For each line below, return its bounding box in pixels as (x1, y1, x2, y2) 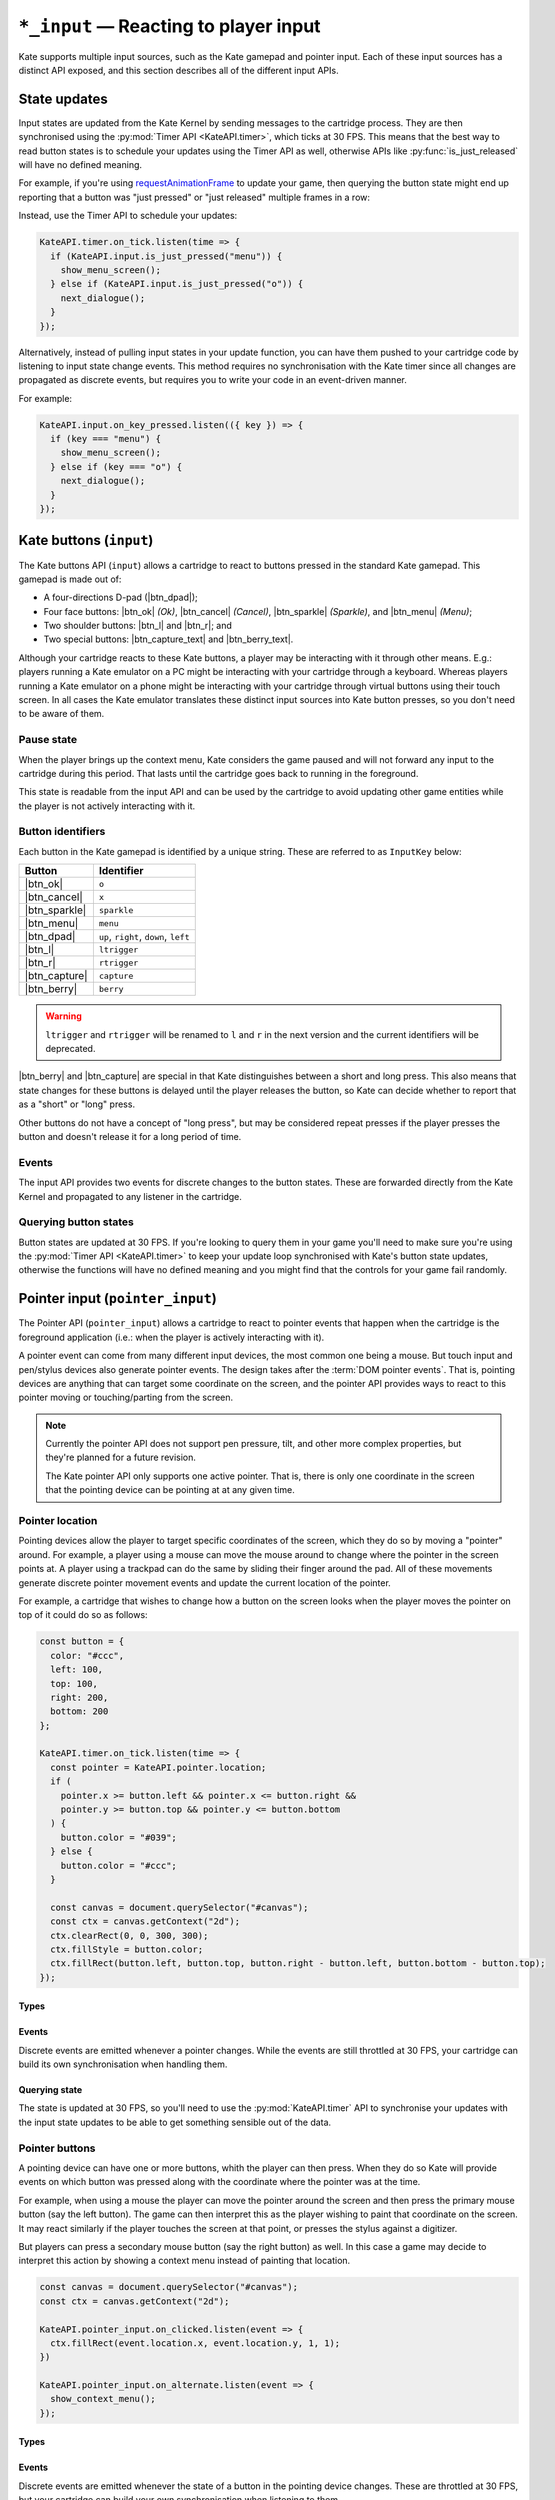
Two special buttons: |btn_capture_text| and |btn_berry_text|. (43, 633, 294, 645)
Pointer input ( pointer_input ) (18, 1290, 217, 1307)
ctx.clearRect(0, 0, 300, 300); (50, 1930, 209, 1941)
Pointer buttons (18, 2141, 96, 2155)
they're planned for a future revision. (45, 1451, 197, 1464)
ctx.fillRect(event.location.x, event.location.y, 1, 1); (50, 2337, 341, 2349)
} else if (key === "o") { (50, 461, 183, 472)
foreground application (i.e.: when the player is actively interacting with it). (18, 1331, 325, 1343)
